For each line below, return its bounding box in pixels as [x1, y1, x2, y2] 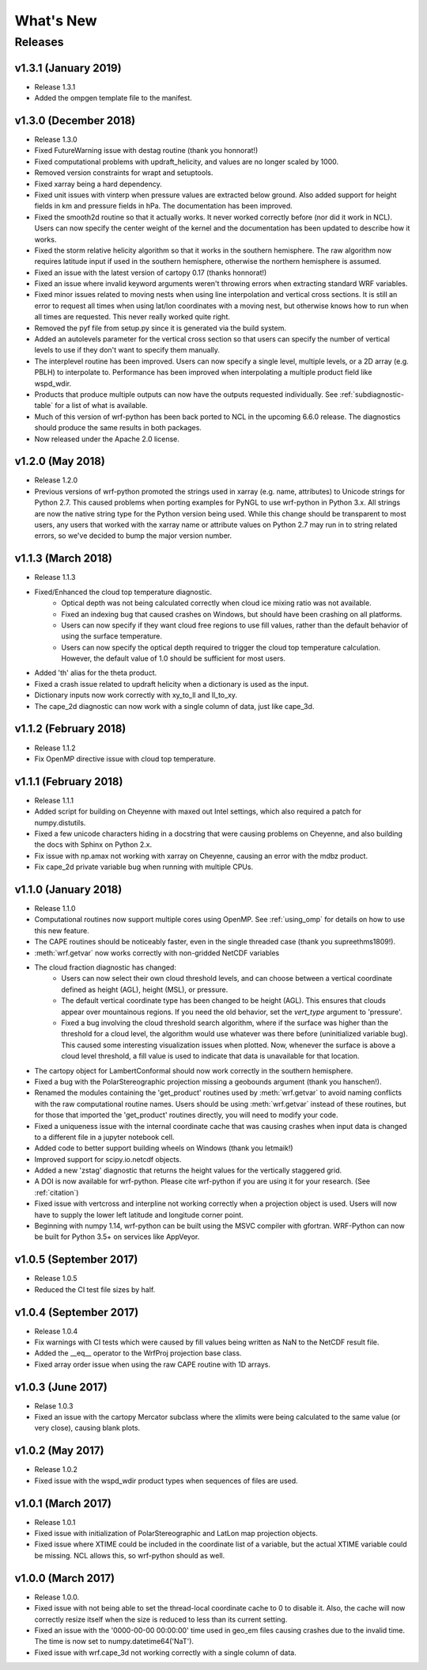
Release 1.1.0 [34, 904, 76, 913]
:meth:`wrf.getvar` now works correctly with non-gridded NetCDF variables [34, 947, 280, 958]
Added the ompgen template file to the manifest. [34, 93, 193, 103]
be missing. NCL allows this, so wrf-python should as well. [34, 1550, 225, 1560]
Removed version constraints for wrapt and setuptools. [34, 168, 213, 177]
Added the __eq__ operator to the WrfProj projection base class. [34, 1348, 242, 1358]
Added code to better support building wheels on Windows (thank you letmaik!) [34, 1143, 293, 1153]
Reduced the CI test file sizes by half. [34, 1284, 156, 1294]
